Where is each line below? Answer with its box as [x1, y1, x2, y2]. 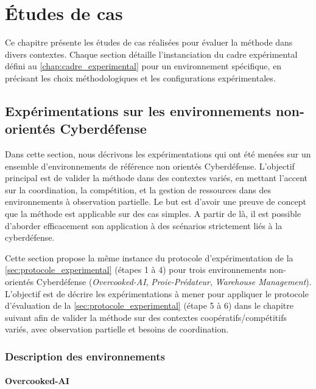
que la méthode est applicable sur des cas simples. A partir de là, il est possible [5, 207, 301, 220]
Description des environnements [5, 348, 166, 363]
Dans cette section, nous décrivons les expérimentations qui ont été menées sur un [5, 148, 311, 160]
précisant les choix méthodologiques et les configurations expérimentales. [5, 71, 276, 84]
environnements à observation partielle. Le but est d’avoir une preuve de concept [5, 195, 306, 208]
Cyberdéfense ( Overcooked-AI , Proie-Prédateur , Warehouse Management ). [36, 275, 312, 288]
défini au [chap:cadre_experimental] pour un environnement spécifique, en [5, 60, 282, 72]
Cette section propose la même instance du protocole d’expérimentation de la [5, 251, 293, 264]
